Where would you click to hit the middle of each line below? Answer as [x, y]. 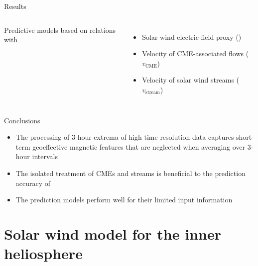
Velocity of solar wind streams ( [191, 80]
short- [245, 137]
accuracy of [33, 183]
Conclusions [22, 120]
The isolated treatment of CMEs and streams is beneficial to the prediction [130, 173]
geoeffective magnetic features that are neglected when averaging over [139, 146]
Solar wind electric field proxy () [192, 37]
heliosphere [43, 253]
